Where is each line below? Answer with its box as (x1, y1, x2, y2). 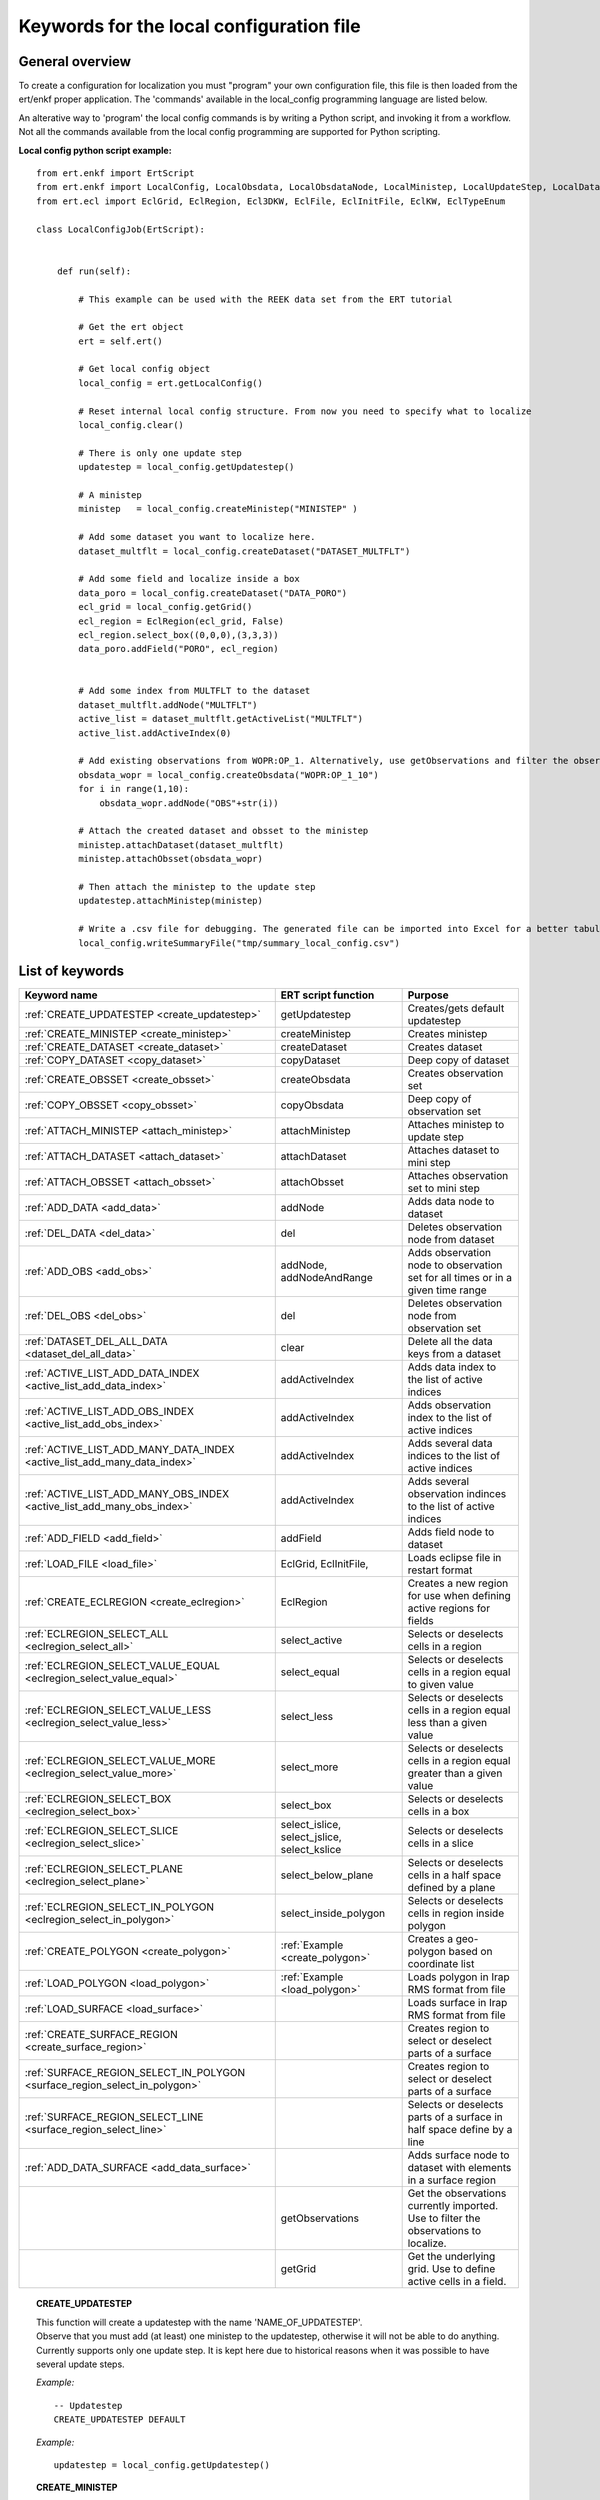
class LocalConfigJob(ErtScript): (36, 223, 205, 235)
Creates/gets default (407, 1001, 505, 1015)
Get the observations (407, 2186, 507, 2200)
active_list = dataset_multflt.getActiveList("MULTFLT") (78, 713, 364, 725)
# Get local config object (78, 363, 211, 375)
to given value (407, 1678, 474, 1692)
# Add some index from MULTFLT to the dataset (78, 685, 311, 697)
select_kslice (280, 1843, 342, 1857)
